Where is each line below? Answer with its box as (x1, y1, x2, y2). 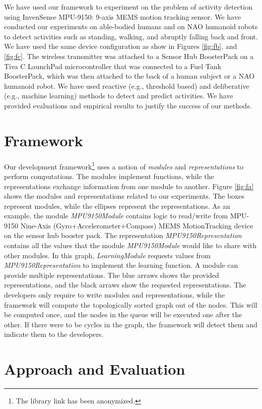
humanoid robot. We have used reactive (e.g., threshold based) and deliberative (4, 80, 249, 91)
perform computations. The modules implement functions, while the (4, 170, 214, 181)
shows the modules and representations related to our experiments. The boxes (4, 191, 245, 201)
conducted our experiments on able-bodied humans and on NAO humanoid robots (4, 21, 258, 32)
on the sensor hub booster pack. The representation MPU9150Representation (4, 230, 242, 241)
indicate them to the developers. (4, 329, 104, 339)
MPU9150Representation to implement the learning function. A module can (4, 260, 238, 270)
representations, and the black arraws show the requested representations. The (4, 279, 246, 290)
